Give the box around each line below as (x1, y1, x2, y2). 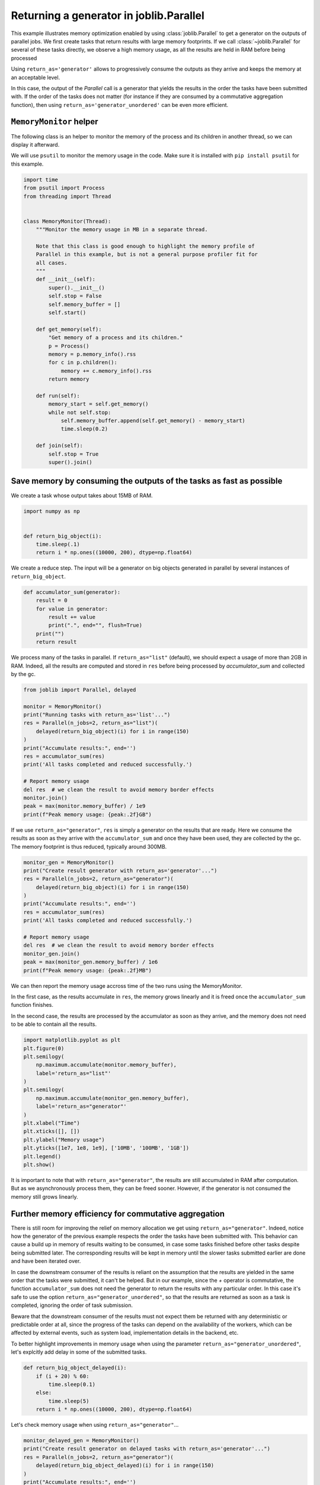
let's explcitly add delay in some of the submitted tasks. (11, 1348, 147, 1356)
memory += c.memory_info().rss (60, 367, 152, 374)
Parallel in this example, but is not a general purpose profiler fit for (36, 251, 258, 258)
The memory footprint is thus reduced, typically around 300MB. (11, 843, 167, 850)
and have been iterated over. (11, 1257, 81, 1265)
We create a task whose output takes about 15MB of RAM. (11, 492, 153, 499)
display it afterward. (11, 141, 60, 148)
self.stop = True (48, 450, 99, 457)
